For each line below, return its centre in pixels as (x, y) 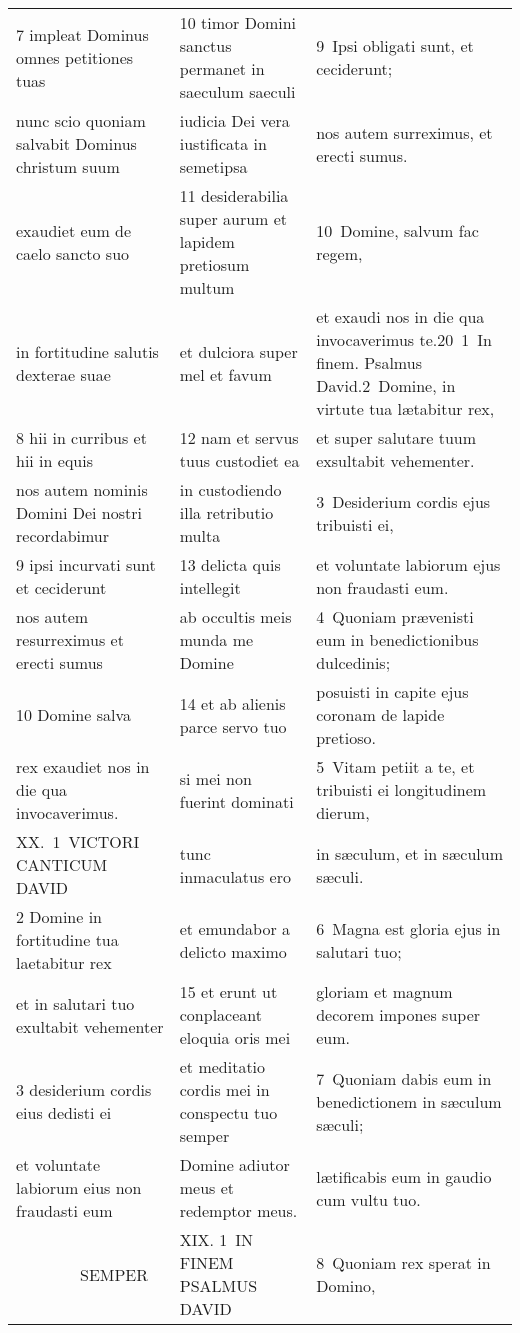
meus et (207, 1187)
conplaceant (220, 1014)
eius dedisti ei (64, 1112)
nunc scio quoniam (81, 120)
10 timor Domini (238, 22)
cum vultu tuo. (368, 1199)
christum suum (68, 166)
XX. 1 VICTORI (78, 841)
